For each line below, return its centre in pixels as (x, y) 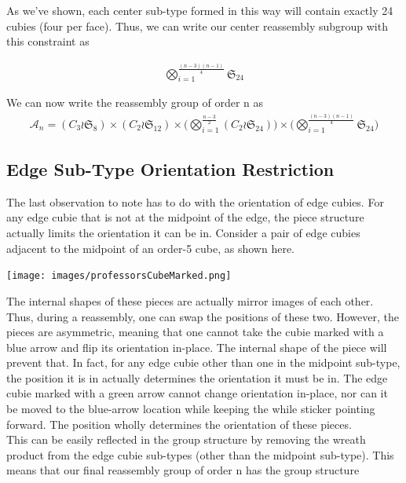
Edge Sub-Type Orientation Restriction (170, 169)
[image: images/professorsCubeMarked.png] (119, 276)
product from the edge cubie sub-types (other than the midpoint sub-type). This (200, 454)
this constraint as (48, 41)
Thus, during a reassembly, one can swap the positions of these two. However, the (203, 316)
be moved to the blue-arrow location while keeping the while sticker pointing (191, 409)
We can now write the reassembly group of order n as (135, 102)
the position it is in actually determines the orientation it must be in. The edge (197, 377)
